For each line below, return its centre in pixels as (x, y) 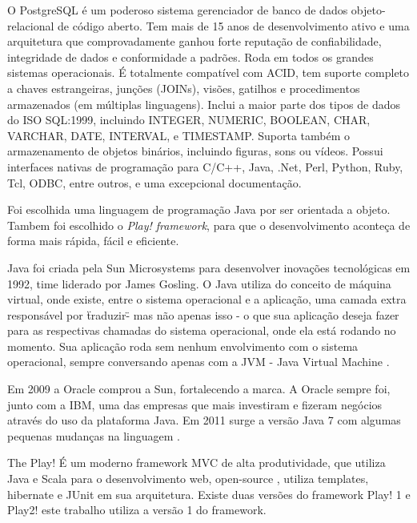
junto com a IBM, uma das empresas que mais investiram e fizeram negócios (195, 404)
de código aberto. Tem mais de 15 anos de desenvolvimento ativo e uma (234, 25)
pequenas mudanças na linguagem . (94, 435)
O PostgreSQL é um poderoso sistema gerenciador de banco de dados (178, 10)
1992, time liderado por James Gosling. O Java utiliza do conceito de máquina (199, 283)
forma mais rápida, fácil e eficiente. (93, 241)
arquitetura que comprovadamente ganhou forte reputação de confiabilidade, (194, 41)
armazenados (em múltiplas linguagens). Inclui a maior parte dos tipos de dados (204, 104)
